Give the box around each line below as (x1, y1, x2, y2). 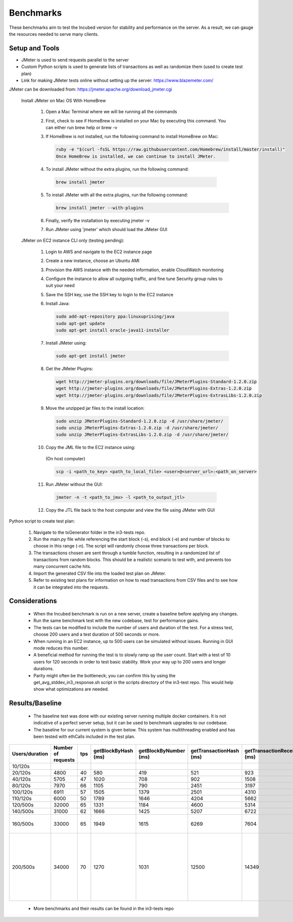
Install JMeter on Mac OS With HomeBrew (21, 97, 106, 103)
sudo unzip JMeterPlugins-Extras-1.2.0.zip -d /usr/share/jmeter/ (56, 425, 218, 431)
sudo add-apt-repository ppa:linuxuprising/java (56, 314, 175, 319)
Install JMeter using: (45, 340, 87, 346)
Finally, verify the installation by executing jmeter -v (45, 217, 150, 223)
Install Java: (45, 301, 70, 307)
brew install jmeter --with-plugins (56, 205, 144, 211)
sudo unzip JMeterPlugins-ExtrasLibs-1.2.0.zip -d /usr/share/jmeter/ (56, 432, 229, 438)
